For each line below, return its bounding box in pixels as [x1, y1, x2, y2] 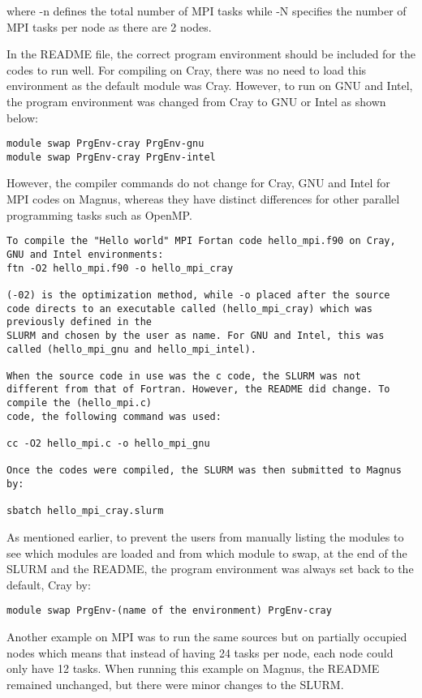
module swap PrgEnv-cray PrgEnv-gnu [6, 138, 205, 150]
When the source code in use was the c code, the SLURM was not [6, 370, 361, 382]
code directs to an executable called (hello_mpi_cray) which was [6, 302, 373, 315]
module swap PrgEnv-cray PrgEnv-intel [6, 151, 216, 163]
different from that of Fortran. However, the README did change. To [6, 383, 390, 396]
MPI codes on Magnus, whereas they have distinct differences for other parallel [6, 191, 400, 208]
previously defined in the [6, 316, 152, 328]
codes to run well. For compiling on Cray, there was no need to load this [6, 61, 367, 78]
